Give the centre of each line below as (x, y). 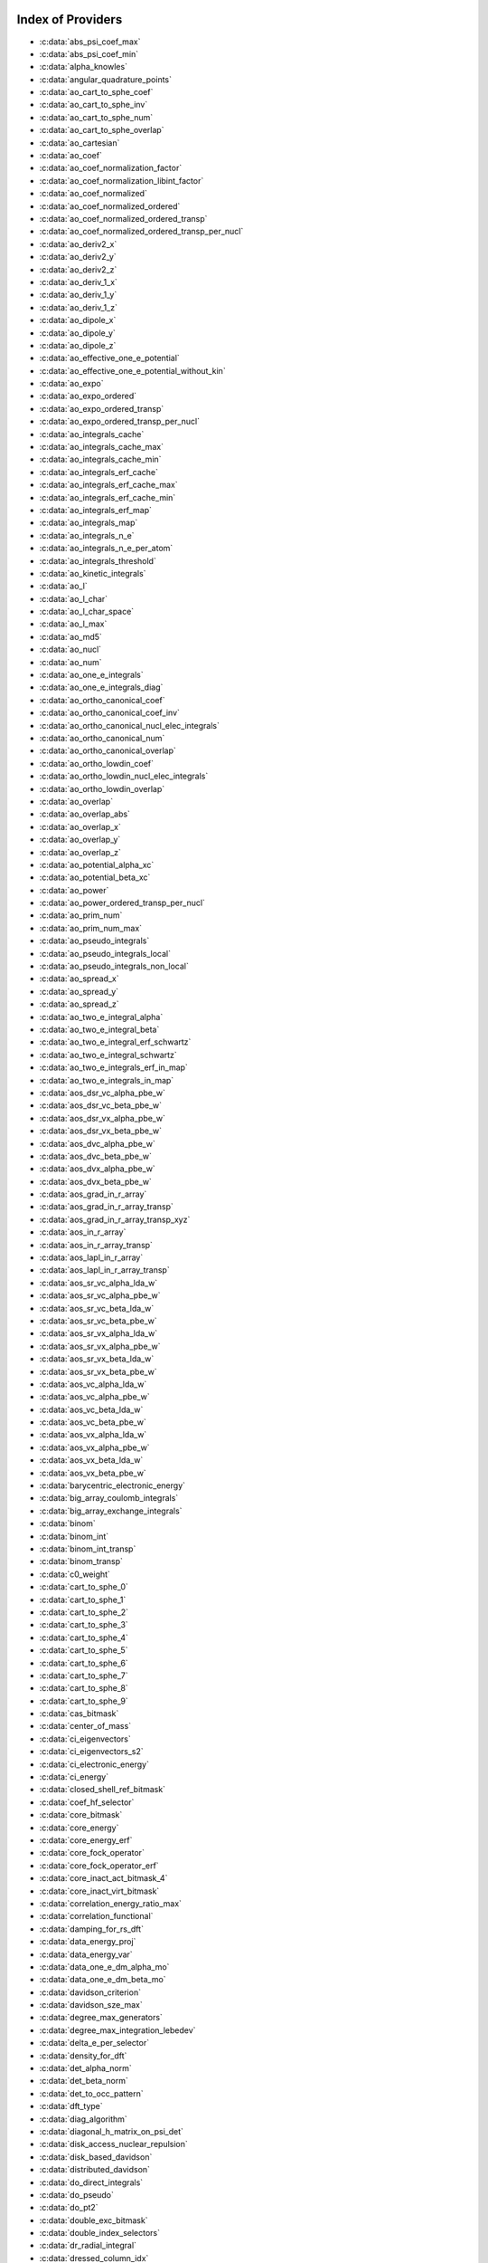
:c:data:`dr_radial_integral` (88, 2246)
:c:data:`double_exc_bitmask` (94, 2220)
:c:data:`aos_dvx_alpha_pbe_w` (97, 1169)
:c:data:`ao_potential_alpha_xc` (97, 864)
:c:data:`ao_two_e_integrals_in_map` (107, 1080)
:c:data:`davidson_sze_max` (91, 2005)
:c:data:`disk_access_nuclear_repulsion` (114, 2144)
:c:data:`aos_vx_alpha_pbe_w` (94, 1447)
